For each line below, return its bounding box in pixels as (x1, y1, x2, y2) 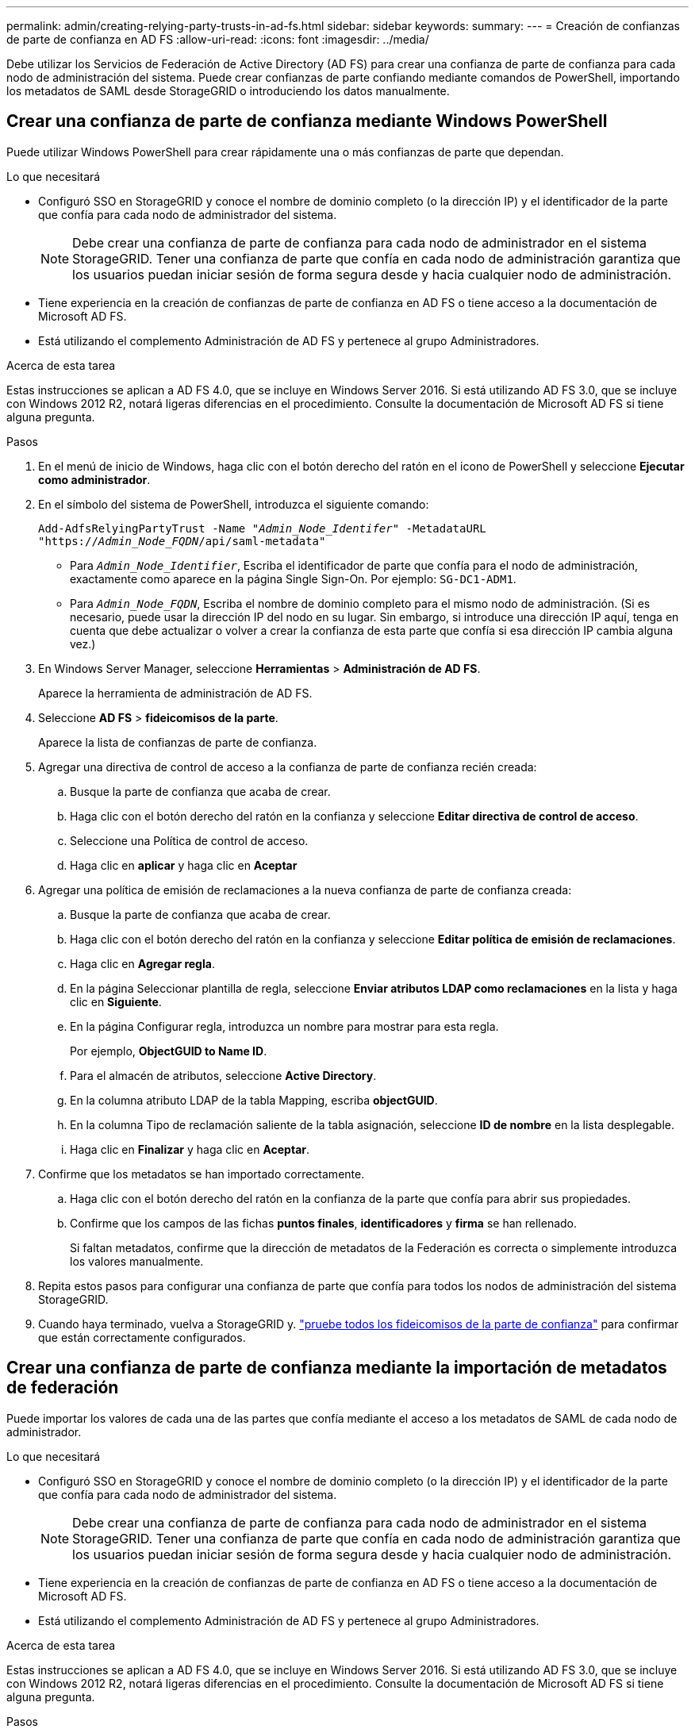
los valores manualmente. (70, 1254, 204, 1268)
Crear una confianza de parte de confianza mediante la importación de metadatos (6, 1358, 667, 1378)
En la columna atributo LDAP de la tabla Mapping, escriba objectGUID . (70, 1093, 438, 1107)
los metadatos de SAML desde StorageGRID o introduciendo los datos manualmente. (6, 84, 450, 98)
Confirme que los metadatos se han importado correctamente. (38, 1166, 365, 1181)
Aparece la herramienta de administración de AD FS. (38, 686, 313, 700)
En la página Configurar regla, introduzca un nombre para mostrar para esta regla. (70, 1019, 499, 1033)
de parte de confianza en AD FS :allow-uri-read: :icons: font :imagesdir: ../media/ (6, 33, 429, 46)
